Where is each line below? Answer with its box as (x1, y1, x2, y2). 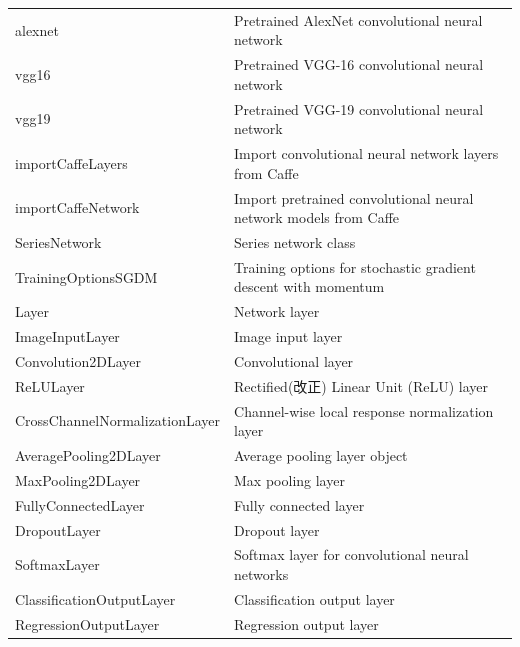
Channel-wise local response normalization (234, 400, 494, 421)
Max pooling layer (234, 469, 345, 490)
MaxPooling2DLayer (15, 469, 141, 490)
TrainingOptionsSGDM (15, 266, 158, 287)
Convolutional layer (234, 350, 354, 371)
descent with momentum (234, 276, 385, 297)
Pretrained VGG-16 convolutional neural (234, 54, 484, 75)
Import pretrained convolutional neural (234, 187, 474, 208)
